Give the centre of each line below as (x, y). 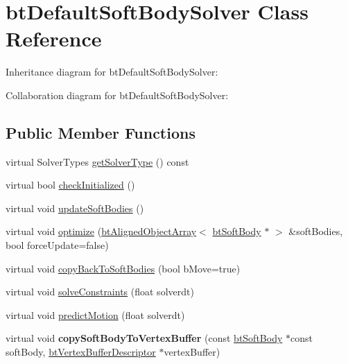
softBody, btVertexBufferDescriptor (81, 352)
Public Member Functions (101, 132)
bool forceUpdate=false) (57, 245)
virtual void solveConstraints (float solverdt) (100, 292)
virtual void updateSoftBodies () (75, 208)
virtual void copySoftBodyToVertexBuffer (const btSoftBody (144, 338)
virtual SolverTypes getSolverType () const (97, 161)
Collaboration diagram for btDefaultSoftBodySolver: (117, 95)
